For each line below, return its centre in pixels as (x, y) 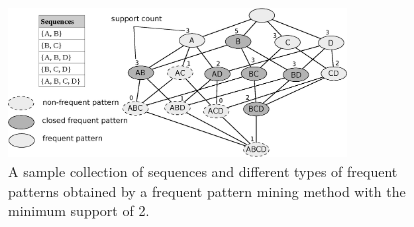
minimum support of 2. (79, 210)
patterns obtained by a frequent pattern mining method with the (207, 190)
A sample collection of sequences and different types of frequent (203, 170)
